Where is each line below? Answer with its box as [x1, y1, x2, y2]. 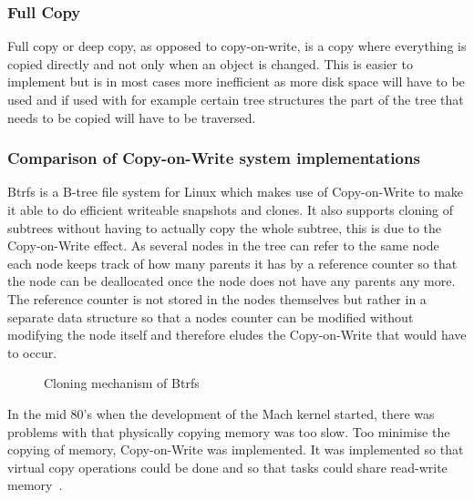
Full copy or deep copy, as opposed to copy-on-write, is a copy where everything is [7, 36, 467, 56]
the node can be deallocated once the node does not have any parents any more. [7, 271, 456, 291]
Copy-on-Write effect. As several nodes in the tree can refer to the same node [7, 236, 439, 255]
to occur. [7, 342, 57, 362]
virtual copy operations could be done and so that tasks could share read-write [7, 457, 448, 476]
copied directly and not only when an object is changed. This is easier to [7, 54, 413, 73]
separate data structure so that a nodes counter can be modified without [7, 307, 414, 326]
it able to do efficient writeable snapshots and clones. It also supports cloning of [7, 200, 454, 219]
